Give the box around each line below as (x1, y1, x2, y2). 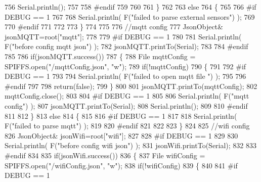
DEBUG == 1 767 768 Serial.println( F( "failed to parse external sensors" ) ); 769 (5, 11, 255, 22)
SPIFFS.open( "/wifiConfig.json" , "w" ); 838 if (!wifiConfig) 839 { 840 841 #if (5, 160, 238, 170)
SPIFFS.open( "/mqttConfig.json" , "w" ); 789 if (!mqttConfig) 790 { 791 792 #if (5, 61, 246, 71)
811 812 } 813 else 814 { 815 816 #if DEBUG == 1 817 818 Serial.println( (5, 110, 237, 121)
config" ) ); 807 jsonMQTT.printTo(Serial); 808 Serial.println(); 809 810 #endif (5, 100, 248, 111)
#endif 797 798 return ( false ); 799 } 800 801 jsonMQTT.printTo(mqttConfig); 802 (5, 80, 257, 91)
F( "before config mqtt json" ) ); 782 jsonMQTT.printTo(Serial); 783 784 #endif (5, 41, 248, 52)
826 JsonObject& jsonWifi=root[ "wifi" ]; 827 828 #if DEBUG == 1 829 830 (5, 130, 238, 141)
